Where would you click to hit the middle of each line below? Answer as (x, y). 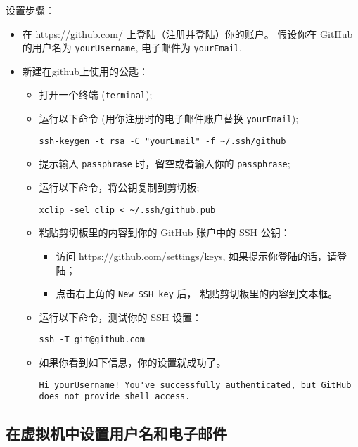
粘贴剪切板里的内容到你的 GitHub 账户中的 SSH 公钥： (165, 232)
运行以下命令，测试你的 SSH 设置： (120, 317)
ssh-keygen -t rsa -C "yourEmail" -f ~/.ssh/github (162, 141)
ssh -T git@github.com (92, 340)
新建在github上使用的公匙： (85, 71)
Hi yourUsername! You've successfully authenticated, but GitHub (195, 385)
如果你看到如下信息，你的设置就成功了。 (133, 362)
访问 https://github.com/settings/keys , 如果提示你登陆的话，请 (197, 255)
